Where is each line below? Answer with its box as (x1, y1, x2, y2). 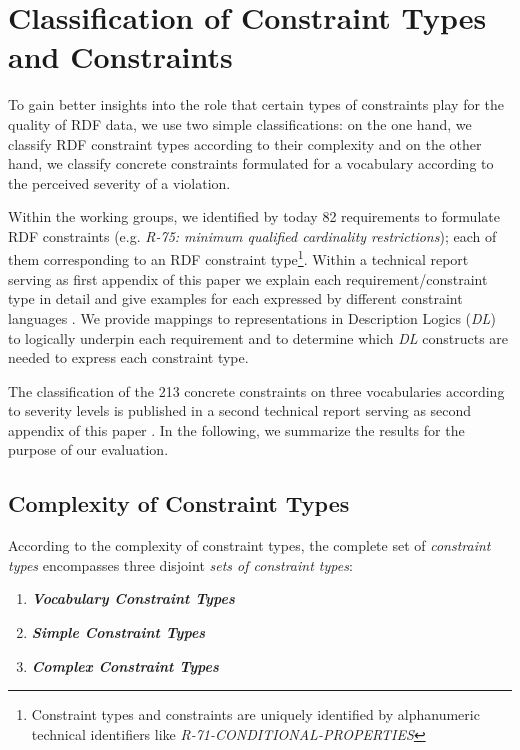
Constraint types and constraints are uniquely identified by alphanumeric (31, 704, 480, 725)
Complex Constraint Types (31, 655, 219, 676)
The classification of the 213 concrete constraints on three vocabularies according (8, 380, 505, 401)
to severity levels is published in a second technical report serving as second (8, 400, 472, 421)
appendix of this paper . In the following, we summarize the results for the (8, 419, 465, 440)
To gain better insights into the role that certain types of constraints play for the (8, 94, 505, 115)
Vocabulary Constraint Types (31, 588, 235, 609)
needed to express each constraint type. (8, 347, 249, 368)
